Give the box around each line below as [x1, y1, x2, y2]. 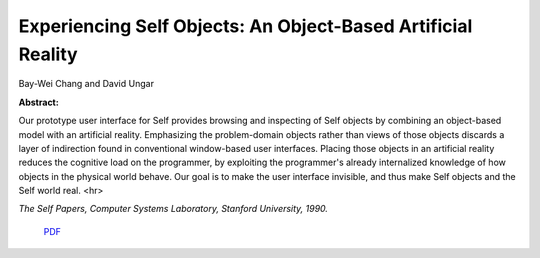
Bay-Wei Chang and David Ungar [18, 78, 155, 90]
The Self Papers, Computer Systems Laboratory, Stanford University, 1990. [18, 203, 329, 215]
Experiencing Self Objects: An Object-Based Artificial [18, 15, 473, 37]
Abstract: [18, 96, 59, 108]
